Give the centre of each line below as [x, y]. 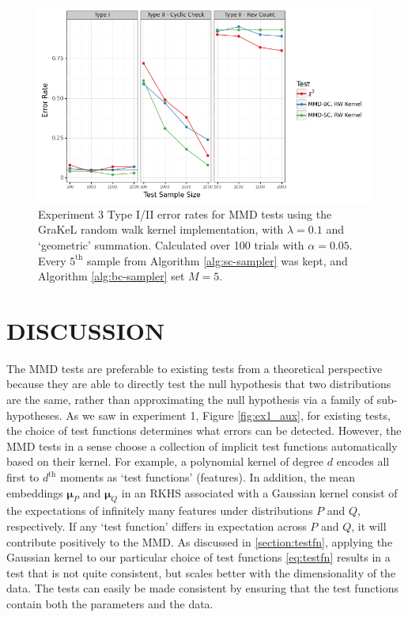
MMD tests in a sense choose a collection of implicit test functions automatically [202, 446]
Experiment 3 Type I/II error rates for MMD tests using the [185, 213]
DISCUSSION [86, 330]
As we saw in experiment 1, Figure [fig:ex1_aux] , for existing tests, [228, 415]
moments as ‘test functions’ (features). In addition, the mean [208, 477]
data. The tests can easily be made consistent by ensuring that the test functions [203, 588]
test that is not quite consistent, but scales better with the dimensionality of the [201, 572]
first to [23, 477]
